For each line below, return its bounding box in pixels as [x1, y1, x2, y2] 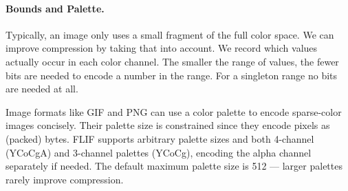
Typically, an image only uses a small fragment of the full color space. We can [6, 27, 334, 41]
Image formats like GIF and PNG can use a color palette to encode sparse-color [6, 104, 342, 119]
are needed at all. [6, 81, 78, 96]
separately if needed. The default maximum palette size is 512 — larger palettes [6, 159, 342, 173]
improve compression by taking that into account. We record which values [6, 41, 318, 55]
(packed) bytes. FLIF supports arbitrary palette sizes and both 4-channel [6, 131, 314, 145]
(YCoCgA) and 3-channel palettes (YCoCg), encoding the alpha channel [6, 145, 312, 159]
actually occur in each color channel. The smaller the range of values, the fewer [6, 54, 339, 68]
